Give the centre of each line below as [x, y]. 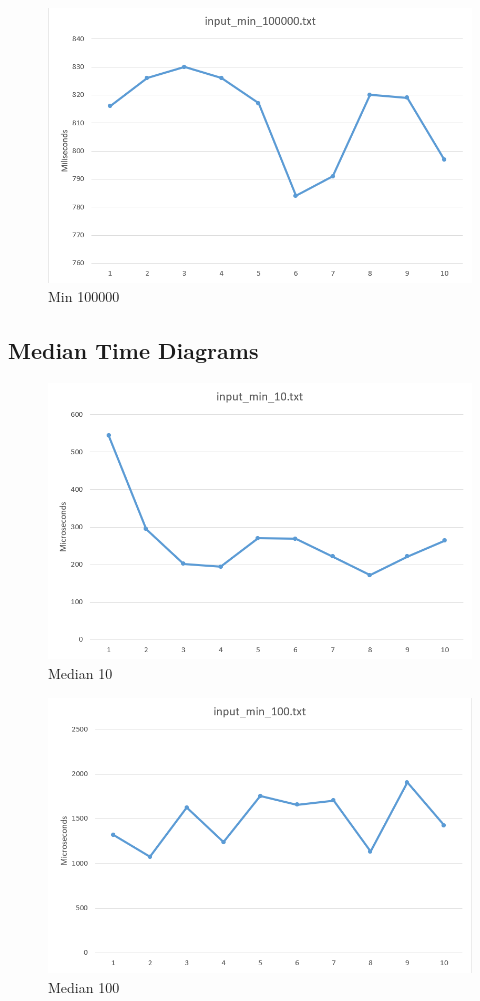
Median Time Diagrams [133, 350]
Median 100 [84, 986]
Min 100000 [84, 296]
